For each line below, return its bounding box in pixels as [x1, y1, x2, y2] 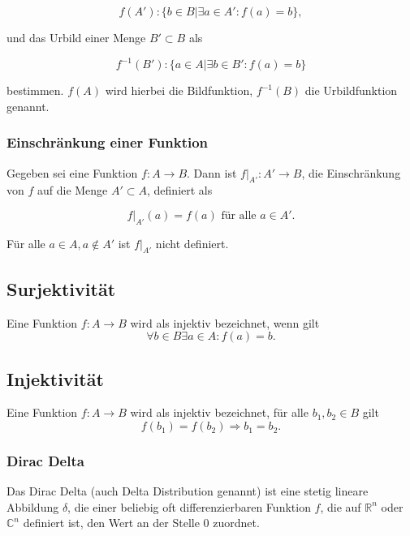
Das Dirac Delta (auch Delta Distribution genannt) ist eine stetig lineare [6, 482, 369, 500]
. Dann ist [187, 164, 237, 181]
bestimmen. [6, 82, 64, 99]
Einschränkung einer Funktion [6, 132, 209, 152]
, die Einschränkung [301, 164, 401, 181]
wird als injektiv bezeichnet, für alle [130, 404, 309, 421]
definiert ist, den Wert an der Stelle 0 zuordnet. [23, 514, 260, 531]
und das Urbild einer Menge [6, 29, 146, 45]
